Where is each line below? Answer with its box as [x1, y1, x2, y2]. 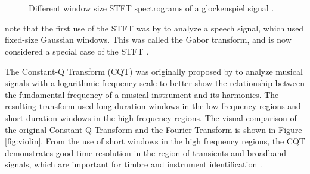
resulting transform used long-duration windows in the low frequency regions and [5, 100, 301, 112]
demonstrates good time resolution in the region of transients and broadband [5, 146, 286, 159]
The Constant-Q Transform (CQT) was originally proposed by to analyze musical [5, 65, 303, 77]
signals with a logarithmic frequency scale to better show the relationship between [5, 77, 305, 89]
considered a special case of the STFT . [5, 45, 149, 57]
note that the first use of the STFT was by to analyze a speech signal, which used [5, 21, 304, 34]
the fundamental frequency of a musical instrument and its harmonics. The [5, 88, 279, 100]
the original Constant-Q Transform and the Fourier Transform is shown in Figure [5, 123, 302, 135]
